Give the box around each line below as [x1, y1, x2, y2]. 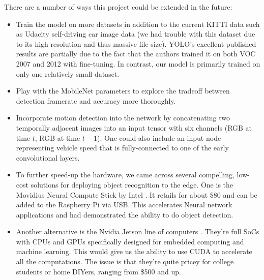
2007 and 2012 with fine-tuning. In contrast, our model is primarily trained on [16, 58, 260, 69]
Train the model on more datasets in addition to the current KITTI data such [16, 18, 260, 29]
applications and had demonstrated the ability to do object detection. [16, 209, 233, 220]
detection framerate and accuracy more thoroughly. [16, 95, 176, 106]
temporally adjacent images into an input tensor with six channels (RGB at [16, 122, 252, 133]
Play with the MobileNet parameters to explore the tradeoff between [16, 85, 230, 96]
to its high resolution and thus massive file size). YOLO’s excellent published [16, 38, 256, 49]
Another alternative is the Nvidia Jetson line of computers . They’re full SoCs [16, 226, 259, 237]
